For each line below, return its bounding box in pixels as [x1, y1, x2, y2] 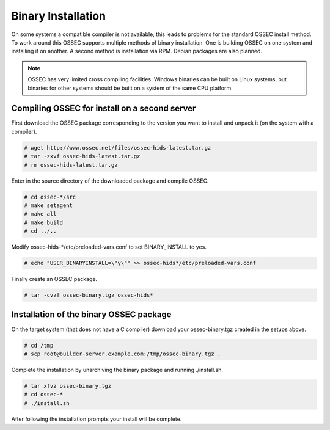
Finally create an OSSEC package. [11, 275, 98, 283]
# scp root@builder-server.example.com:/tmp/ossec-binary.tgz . [24, 350, 221, 357]
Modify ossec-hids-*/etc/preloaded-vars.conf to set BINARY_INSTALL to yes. [11, 243, 207, 250]
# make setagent [24, 202, 73, 209]
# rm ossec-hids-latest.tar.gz [24, 161, 119, 168]
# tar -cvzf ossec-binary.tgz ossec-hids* [24, 292, 153, 299]
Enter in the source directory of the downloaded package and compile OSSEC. [11, 177, 209, 184]
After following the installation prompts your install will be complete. [11, 415, 182, 423]
